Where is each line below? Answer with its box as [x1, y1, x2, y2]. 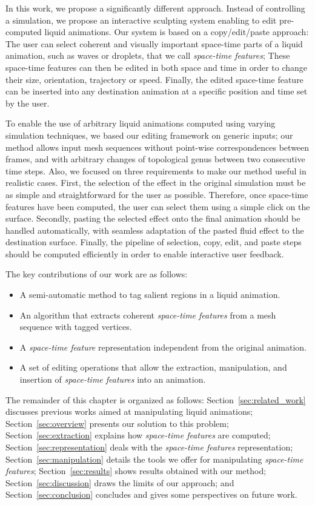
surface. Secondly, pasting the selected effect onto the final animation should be [5, 212, 300, 225]
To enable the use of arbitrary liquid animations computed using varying [5, 117, 276, 130]
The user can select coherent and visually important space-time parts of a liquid [5, 37, 303, 50]
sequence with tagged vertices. [19, 320, 132, 333]
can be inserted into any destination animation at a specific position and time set [5, 85, 308, 97]
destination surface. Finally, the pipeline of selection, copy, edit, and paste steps [5, 236, 302, 248]
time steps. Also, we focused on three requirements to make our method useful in [5, 164, 307, 177]
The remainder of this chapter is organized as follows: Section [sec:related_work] [5, 393, 306, 406]
